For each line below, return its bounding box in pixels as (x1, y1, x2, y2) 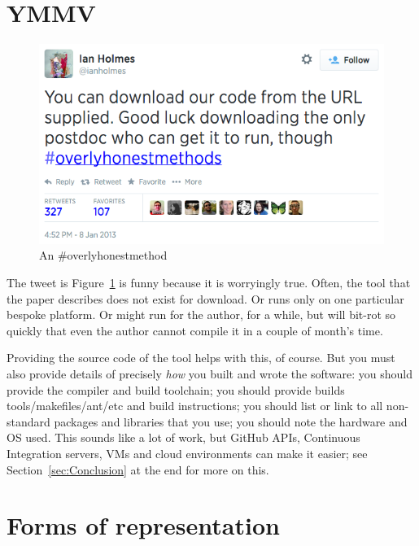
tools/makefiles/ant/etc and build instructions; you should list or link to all (7, 397, 383, 414)
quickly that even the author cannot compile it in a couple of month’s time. (7, 321, 383, 339)
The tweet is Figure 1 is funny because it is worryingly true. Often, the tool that (7, 274, 411, 291)
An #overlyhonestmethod (39, 247, 168, 264)
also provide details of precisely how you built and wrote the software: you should (7, 365, 412, 382)
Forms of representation (7, 509, 280, 542)
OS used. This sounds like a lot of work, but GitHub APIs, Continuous (7, 429, 360, 446)
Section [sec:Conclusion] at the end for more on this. (7, 461, 269, 478)
